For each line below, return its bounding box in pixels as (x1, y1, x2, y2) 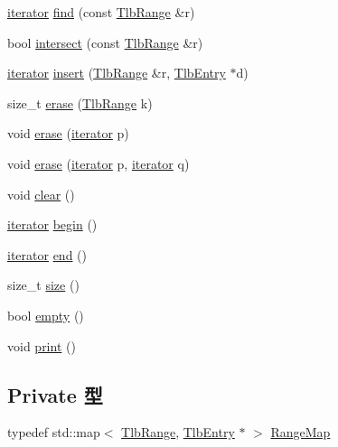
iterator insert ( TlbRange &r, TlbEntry (7, 63, 226, 82)
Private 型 (7, 380, 103, 408)
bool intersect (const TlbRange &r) (7, 33, 203, 51)
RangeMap (270, 423, 331, 442)
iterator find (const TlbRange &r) (7, 3, 195, 21)
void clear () (7, 184, 75, 203)
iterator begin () (7, 215, 98, 234)
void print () (7, 336, 76, 355)
